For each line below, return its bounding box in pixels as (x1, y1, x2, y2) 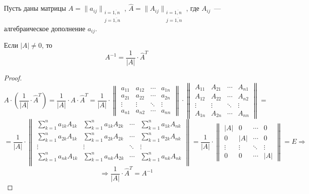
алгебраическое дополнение (4, 23, 86, 33)
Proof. (4, 73, 22, 83)
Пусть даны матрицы (4, 3, 66, 13)
